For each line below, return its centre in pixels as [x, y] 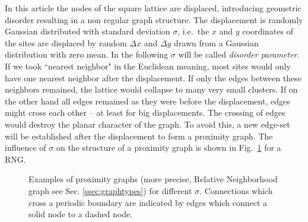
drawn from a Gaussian [216, 42]
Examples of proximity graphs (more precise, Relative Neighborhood [153, 179]
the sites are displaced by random [66, 42]
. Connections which [236, 190]
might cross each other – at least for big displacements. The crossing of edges [145, 112]
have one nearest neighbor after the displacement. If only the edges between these [153, 77]
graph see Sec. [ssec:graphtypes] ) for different [110, 190]
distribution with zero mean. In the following [87, 54]
